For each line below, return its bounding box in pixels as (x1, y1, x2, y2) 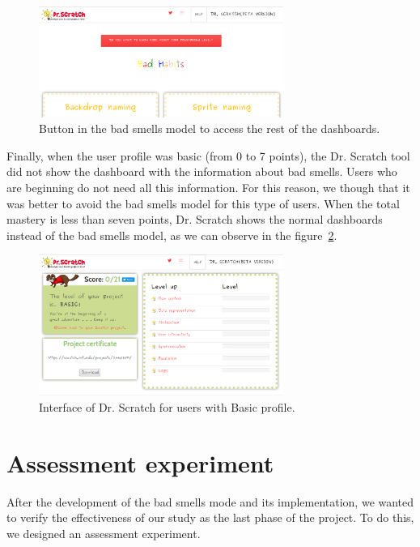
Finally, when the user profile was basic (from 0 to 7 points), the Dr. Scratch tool (6, 147, 410, 164)
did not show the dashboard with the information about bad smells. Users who (6, 163, 397, 180)
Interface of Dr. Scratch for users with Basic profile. (39, 398, 295, 415)
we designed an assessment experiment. (6, 524, 201, 541)
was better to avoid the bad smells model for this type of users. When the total (6, 194, 400, 212)
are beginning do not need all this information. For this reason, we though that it (6, 179, 410, 196)
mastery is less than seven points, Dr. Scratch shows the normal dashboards (6, 211, 383, 228)
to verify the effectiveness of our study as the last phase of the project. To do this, (6, 509, 414, 526)
